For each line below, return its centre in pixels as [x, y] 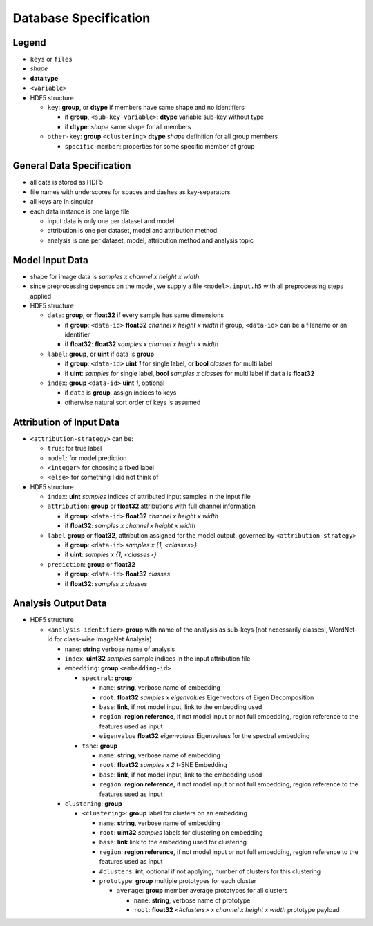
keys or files [51, 59]
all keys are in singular [62, 202]
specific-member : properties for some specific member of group [160, 146]
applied [41, 296]
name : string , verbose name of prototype [192, 900]
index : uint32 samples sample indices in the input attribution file [157, 659]
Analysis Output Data [60, 604]
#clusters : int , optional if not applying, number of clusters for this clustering [210, 871]
